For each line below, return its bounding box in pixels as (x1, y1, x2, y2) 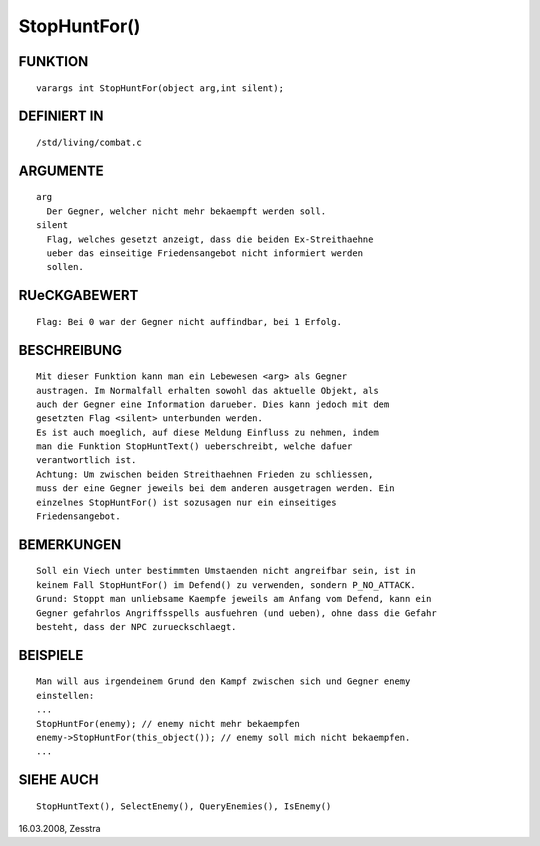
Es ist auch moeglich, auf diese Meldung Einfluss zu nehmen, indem (36, 426, 379, 438)
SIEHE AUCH (18, 771, 99, 789)
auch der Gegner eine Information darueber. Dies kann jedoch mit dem (36, 398, 390, 410)
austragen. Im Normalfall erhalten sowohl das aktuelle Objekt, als (36, 385, 379, 396)
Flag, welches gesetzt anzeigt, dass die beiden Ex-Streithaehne (46, 233, 374, 245)
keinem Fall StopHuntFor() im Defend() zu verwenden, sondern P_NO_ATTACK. (36, 579, 416, 590)
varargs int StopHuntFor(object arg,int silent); (36, 82, 285, 94)
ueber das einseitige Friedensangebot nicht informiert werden (46, 247, 364, 259)
